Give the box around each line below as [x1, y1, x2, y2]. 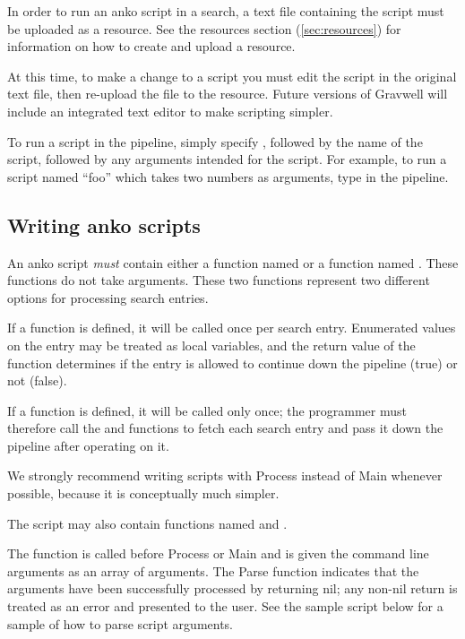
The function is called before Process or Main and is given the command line [7, 544, 429, 563]
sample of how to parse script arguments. [7, 614, 234, 633]
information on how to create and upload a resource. [7, 37, 296, 56]
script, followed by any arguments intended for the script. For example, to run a [7, 150, 447, 168]
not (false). [7, 371, 67, 390]
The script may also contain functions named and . [7, 514, 288, 532]
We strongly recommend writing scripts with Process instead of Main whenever [7, 466, 443, 485]
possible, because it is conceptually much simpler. [7, 484, 280, 503]
